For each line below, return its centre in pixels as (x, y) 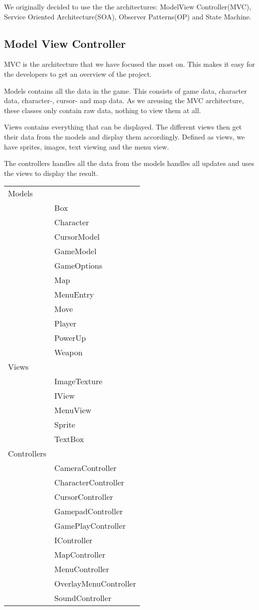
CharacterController (89, 482)
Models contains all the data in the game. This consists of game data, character (126, 90)
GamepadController (89, 511)
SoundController (83, 598)
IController (73, 540)
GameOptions (78, 266)
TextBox (69, 439)
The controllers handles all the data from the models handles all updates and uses (129, 163)
